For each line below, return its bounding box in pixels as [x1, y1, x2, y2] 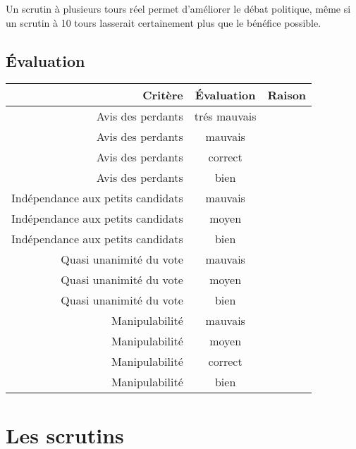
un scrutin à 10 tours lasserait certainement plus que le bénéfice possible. [6, 15, 321, 30]
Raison [267, 87, 307, 104]
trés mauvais [194, 108, 257, 125]
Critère [142, 87, 183, 104]
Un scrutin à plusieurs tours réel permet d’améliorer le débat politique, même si [6, 1, 351, 16]
